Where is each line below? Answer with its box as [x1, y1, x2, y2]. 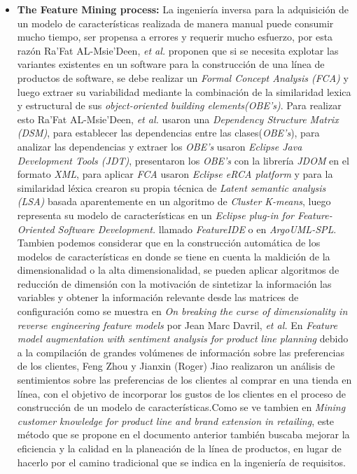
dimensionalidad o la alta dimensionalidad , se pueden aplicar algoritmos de [17, 263, 339, 277]
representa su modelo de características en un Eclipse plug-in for [17, 207, 294, 222]
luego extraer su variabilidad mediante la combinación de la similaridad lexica [17, 84, 351, 99]
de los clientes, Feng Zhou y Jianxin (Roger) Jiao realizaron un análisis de [17, 358, 335, 373]
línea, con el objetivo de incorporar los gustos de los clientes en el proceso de [17, 386, 346, 400]
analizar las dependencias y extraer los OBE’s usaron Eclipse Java [17, 139, 302, 153]
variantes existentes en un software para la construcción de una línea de [17, 57, 325, 71]
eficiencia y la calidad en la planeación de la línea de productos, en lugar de [17, 441, 342, 455]
